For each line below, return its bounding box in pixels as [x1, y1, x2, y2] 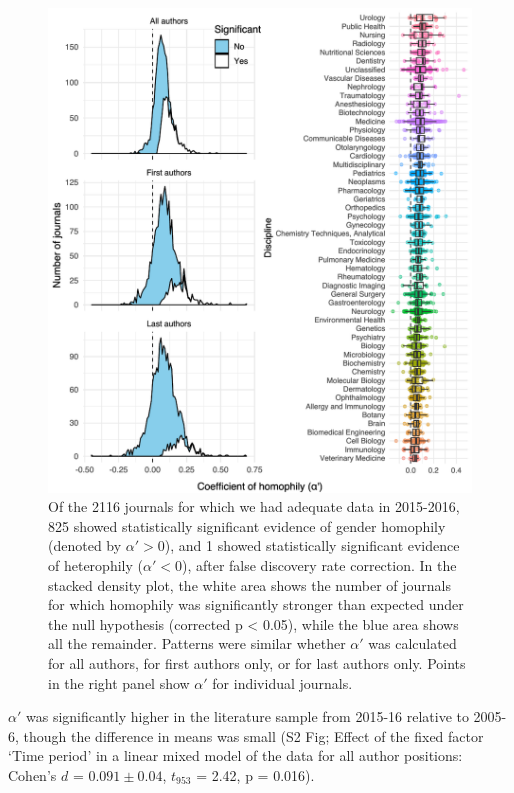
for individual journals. [212, 672, 353, 693]
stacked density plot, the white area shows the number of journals [48, 574, 451, 595]
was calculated [368, 633, 457, 654]
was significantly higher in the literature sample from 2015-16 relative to [25, 706, 469, 727]
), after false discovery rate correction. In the [181, 554, 457, 575]
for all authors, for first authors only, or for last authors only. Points [48, 652, 466, 673]
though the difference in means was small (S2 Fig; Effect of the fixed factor [23, 725, 484, 746]
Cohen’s [8, 764, 57, 785]
